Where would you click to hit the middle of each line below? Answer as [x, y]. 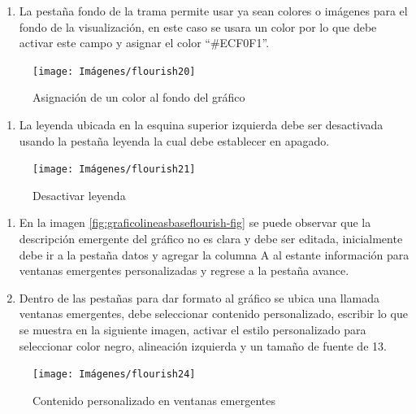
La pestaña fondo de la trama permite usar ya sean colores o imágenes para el [213, 11]
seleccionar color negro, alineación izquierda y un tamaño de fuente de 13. [203, 345]
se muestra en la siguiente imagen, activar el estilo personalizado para [193, 330]
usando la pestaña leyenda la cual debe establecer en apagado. [174, 140]
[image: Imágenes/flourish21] [114, 170]
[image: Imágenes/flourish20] [114, 71]
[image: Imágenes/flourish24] [114, 375]
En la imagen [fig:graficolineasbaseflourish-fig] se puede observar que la [195, 222]
